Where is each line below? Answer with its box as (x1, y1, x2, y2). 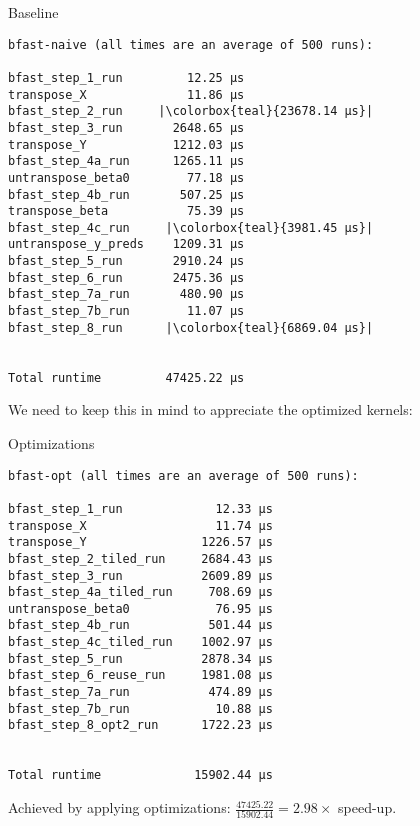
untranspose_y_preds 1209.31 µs (8, 237, 245, 252)
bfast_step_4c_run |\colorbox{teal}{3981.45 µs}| (8, 220, 374, 235)
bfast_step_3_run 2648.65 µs (8, 120, 245, 135)
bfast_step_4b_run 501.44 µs (8, 618, 273, 633)
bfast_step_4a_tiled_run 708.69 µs (8, 585, 273, 600)
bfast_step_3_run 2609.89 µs (8, 568, 273, 583)
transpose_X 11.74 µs (8, 518, 273, 533)
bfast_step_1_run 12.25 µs (8, 70, 245, 85)
